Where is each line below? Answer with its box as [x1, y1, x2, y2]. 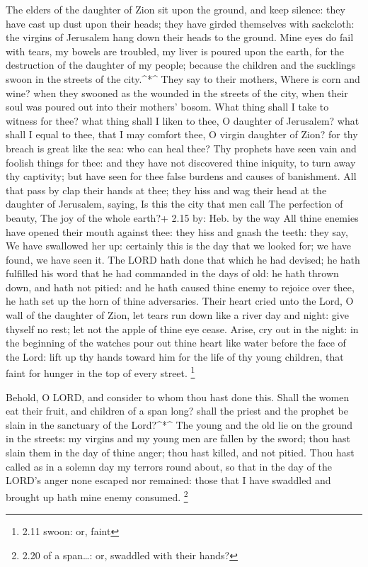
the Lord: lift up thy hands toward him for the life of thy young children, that [6, 349, 344, 364]
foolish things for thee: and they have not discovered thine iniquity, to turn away [6, 155, 356, 169]
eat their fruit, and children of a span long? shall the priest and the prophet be [6, 403, 348, 418]
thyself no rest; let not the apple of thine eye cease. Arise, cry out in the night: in [6, 321, 359, 336]
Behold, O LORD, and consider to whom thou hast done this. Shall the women [6, 389, 350, 404]
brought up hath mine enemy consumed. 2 [6, 487, 188, 504]
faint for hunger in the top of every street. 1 [6, 364, 195, 381]
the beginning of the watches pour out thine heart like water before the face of [6, 335, 346, 350]
